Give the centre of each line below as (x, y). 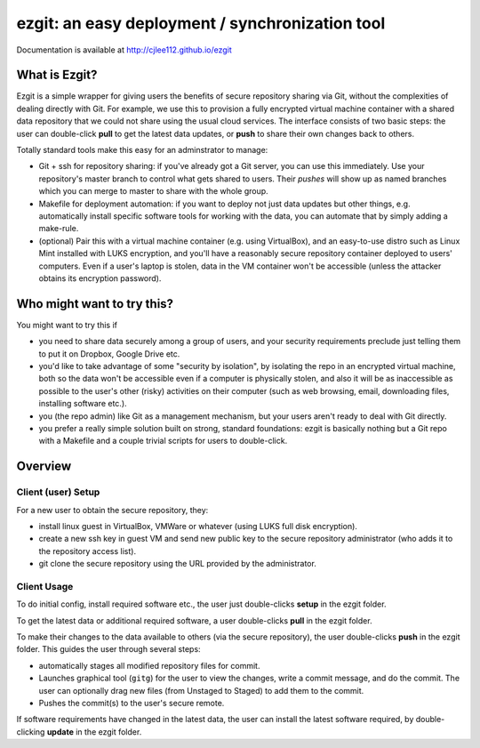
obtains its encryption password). (100, 278)
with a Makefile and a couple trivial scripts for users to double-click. (163, 441)
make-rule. (59, 229)
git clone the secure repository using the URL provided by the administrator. (178, 564)
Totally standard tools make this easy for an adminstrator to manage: (142, 150)
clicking (31, 732)
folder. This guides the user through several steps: (108, 649)
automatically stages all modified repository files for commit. (149, 665)
